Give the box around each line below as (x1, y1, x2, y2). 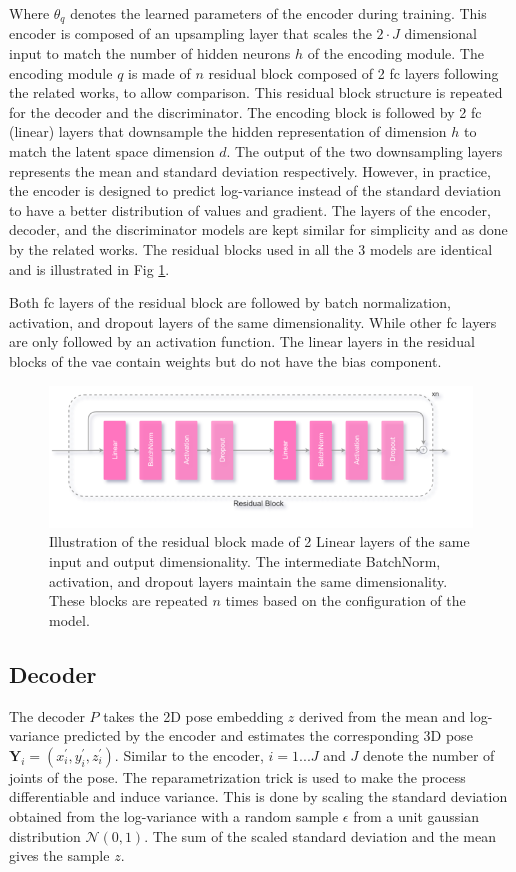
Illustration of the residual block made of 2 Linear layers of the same (49, 531, 470, 552)
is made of (128, 62, 191, 83)
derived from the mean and (299, 705, 466, 726)
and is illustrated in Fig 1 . (9, 258, 170, 279)
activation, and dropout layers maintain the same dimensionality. (49, 570, 448, 591)
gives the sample (9, 845, 110, 866)
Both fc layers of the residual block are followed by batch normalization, (9, 292, 451, 313)
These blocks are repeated (49, 590, 208, 611)
